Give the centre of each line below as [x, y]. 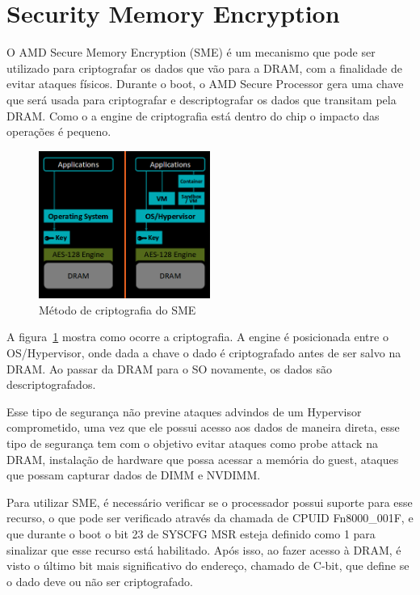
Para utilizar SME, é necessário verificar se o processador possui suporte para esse [210, 502]
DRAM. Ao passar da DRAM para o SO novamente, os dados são [169, 368]
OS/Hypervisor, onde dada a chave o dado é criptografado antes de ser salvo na [204, 352]
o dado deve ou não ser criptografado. [100, 581]
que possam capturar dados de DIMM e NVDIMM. [134, 475]
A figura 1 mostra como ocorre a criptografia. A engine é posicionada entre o [197, 337]
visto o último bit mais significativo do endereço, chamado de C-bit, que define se [208, 565]
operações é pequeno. [59, 131]
